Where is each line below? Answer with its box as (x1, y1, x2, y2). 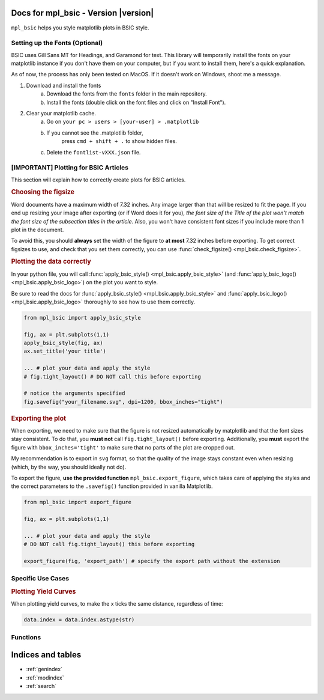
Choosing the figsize (11, 188, 75, 196)
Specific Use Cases (11, 574, 69, 583)
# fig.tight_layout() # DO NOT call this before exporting (23, 373, 201, 380)
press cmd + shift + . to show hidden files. (61, 138, 177, 145)
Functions (11, 633, 41, 641)
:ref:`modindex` (26, 674, 64, 681)
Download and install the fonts (26, 82, 101, 89)
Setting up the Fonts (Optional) (11, 39, 103, 47)
